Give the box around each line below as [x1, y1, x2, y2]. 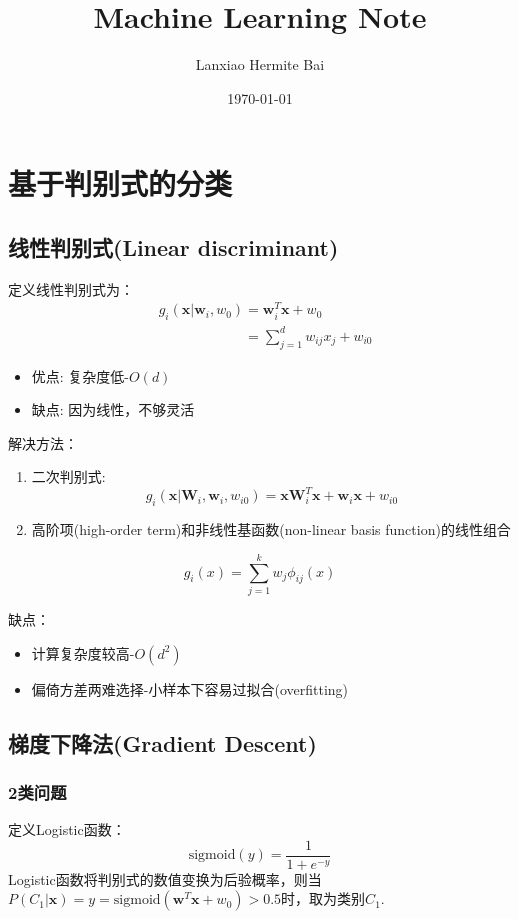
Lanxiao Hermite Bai [195, 54, 325, 75]
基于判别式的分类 [8, 163, 233, 204]
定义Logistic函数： [8, 819, 126, 840]
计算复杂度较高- [31, 642, 135, 663]
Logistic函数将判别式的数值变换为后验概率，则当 [8, 868, 322, 889]
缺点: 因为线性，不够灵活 [31, 399, 195, 420]
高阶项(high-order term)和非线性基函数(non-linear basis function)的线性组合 [31, 519, 511, 540]
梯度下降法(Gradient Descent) [8, 727, 317, 758]
